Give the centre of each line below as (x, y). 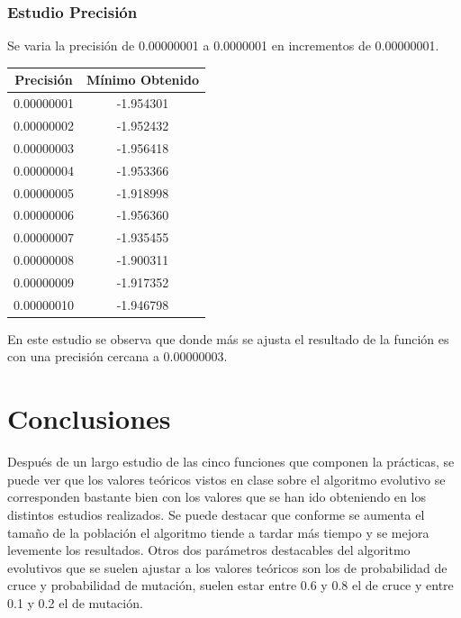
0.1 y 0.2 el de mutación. (75, 602)
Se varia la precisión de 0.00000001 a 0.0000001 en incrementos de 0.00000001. (223, 45)
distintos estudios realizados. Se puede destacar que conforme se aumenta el (216, 514)
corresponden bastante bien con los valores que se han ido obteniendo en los (217, 497)
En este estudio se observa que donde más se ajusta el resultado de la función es (228, 338)
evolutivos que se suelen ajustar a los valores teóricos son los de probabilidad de (227, 567)
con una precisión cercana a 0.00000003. (118, 356)
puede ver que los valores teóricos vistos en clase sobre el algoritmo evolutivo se (226, 479)
